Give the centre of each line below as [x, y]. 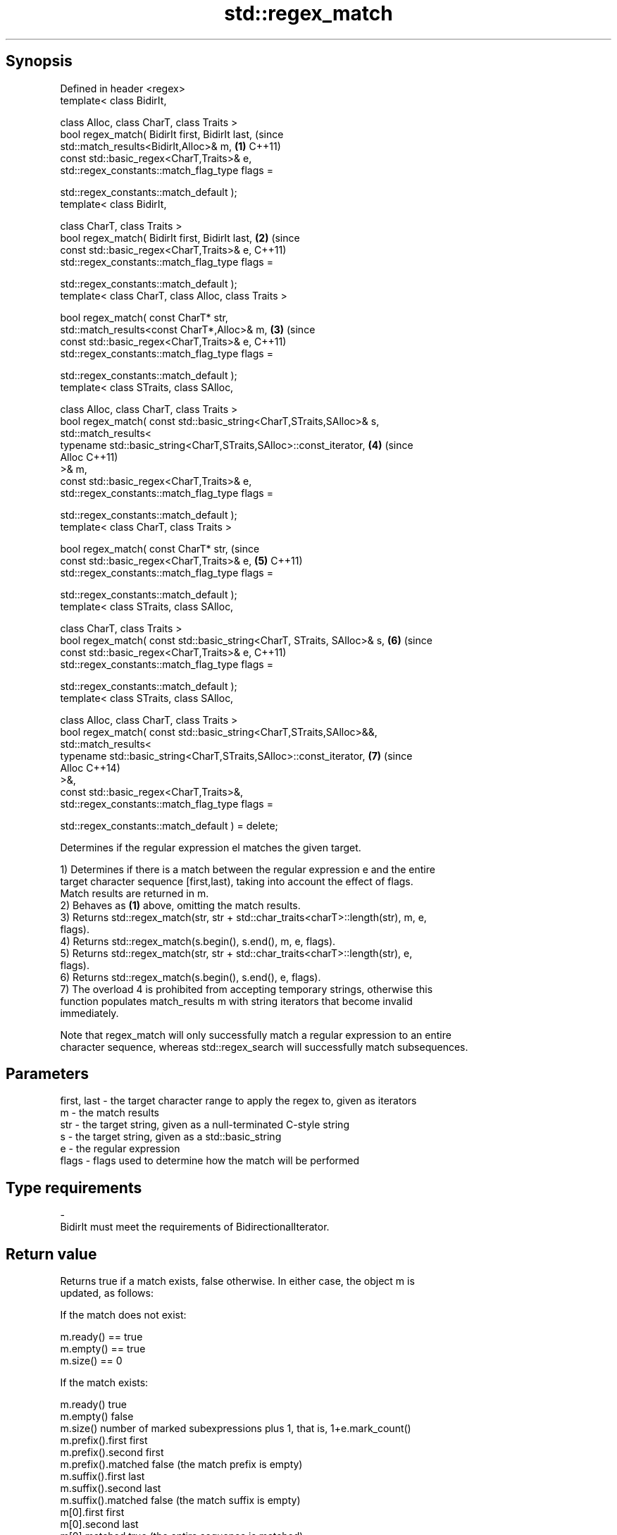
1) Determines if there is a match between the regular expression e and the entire [248, 869]
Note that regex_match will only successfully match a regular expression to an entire [256, 1035]
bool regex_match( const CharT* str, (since [160, 548]
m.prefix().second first [112, 1453]
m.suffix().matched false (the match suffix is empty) [180, 1500]
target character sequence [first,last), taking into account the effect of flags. [237, 881]
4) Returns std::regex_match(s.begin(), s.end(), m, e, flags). [198, 941]
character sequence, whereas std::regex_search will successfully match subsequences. [264, 1047]
